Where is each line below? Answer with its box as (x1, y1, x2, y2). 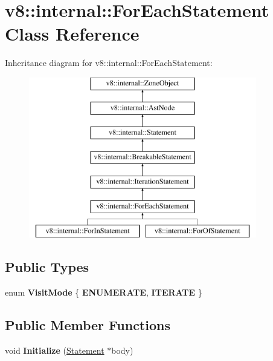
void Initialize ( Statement (5, 344, 104, 357)
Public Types (5, 257, 89, 276)
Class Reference (5, 21, 140, 46)
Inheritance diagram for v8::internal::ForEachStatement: (5, 56, 213, 69)
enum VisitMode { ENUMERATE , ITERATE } (5, 286, 202, 299)
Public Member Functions (5, 316, 170, 334)
